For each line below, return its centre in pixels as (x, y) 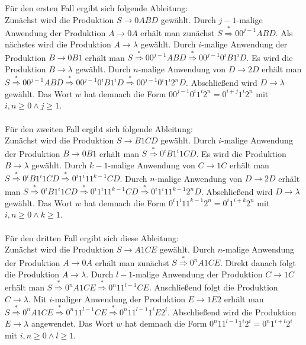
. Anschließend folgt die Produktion (213, 287)
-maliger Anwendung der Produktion (119, 298)
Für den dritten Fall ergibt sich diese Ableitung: (92, 237)
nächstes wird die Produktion (58, 44)
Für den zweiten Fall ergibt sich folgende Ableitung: (99, 128)
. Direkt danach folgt (258, 262)
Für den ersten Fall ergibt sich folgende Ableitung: (96, 8)
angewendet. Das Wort (72, 323)
